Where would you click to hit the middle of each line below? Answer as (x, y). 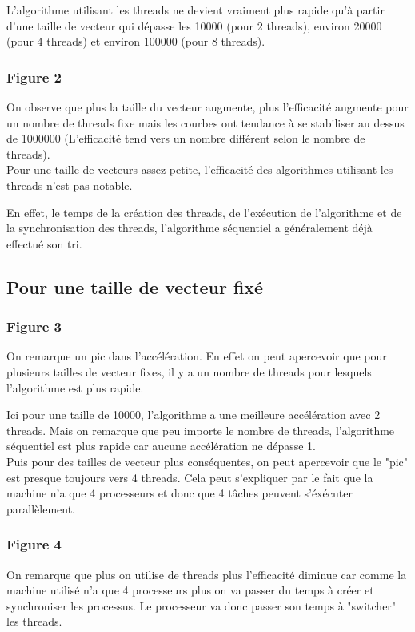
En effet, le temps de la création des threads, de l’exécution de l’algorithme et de (204, 212)
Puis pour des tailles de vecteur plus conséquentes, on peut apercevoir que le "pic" (207, 461)
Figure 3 (34, 326)
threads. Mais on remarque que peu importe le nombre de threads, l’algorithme (201, 430)
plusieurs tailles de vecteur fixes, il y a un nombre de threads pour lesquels (189, 371)
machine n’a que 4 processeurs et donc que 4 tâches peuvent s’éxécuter (180, 493)
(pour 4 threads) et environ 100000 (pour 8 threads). (136, 41)
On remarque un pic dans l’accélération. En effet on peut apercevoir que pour (197, 356)
